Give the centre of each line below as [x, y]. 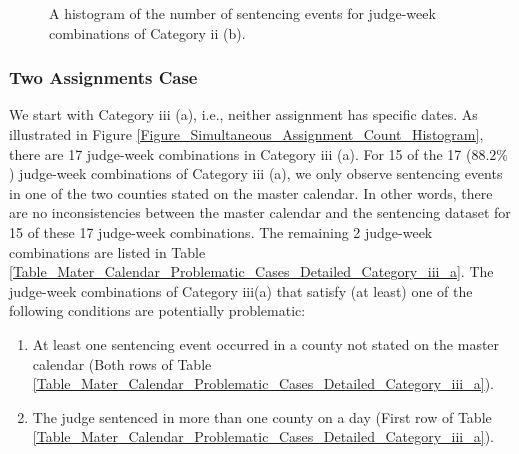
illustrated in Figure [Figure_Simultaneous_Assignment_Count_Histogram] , [246, 134]
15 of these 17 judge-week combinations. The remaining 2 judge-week [221, 231]
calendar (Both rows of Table [122, 363]
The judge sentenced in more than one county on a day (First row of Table [262, 416]
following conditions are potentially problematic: [157, 310]
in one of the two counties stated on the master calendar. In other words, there [251, 192]
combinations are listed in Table [107, 251]
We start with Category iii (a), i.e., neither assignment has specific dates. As [243, 114]
